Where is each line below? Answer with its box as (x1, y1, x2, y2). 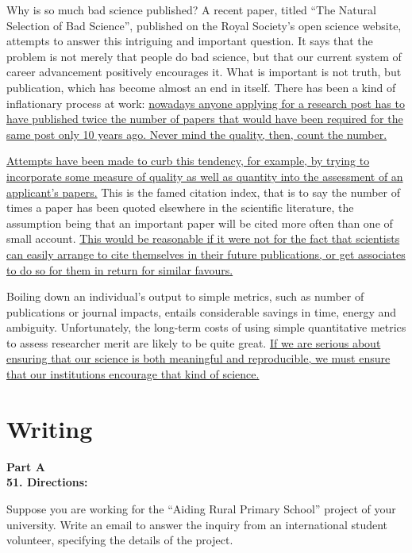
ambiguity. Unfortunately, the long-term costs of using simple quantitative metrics (6, 319, 406, 336)
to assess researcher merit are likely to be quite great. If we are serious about (6, 334, 381, 351)
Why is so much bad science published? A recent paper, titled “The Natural (6, 2, 376, 17)
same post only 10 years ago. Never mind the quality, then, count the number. (6, 125, 387, 142)
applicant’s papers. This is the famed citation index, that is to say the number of (6, 183, 401, 200)
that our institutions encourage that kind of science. (6, 366, 260, 382)
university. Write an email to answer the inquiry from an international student (6, 516, 388, 532)
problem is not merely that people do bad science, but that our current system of (6, 48, 402, 64)
